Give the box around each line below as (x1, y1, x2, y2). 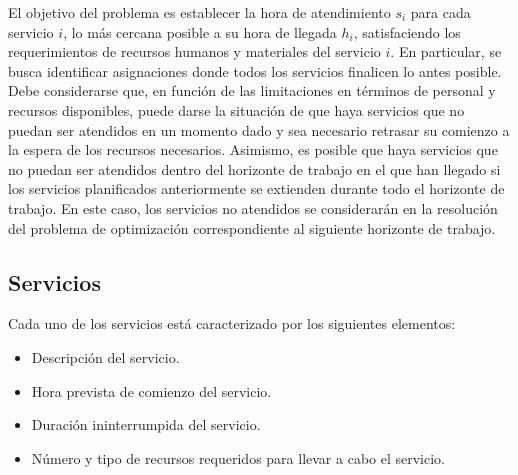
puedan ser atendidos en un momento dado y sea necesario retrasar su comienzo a (8, 119, 510, 140)
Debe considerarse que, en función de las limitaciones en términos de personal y (8, 80, 496, 101)
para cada (410, 2, 471, 22)
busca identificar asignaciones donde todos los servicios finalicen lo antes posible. (8, 60, 502, 81)
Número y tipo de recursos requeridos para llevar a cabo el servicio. (31, 447, 446, 468)
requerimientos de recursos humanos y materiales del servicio (8, 41, 381, 62)
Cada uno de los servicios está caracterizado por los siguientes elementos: (8, 313, 456, 334)
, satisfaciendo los (353, 21, 461, 42)
